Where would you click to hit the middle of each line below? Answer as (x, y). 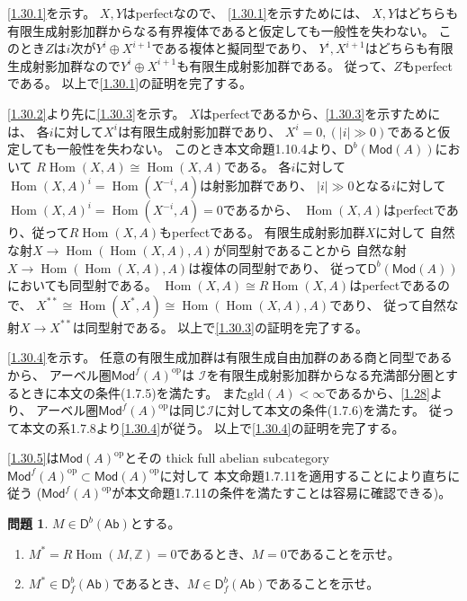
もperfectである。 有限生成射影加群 (262, 232)
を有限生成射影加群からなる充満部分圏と (326, 374)
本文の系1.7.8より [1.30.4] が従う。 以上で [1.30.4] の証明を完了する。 (212, 427)
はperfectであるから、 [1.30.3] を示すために (320, 113)
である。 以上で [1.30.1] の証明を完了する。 (130, 83)
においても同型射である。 (82, 285)
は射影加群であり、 (256, 186)
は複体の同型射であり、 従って (278, 267)
